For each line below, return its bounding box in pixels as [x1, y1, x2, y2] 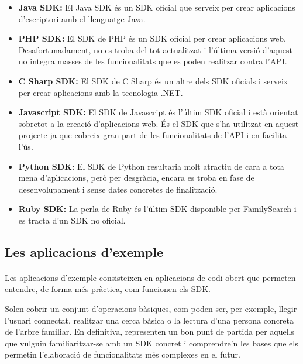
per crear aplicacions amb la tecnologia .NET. [18, 86, 183, 98]
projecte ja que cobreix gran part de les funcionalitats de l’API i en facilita [18, 129, 287, 141]
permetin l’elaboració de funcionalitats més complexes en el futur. [5, 348, 240, 360]
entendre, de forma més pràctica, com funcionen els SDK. [5, 283, 211, 295]
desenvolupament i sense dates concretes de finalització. [18, 183, 218, 195]
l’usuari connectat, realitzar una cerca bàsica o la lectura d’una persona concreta [5, 314, 294, 326]
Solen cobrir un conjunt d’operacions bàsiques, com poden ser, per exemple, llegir [5, 303, 297, 315]
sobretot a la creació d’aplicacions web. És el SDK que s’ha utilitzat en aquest [18, 117, 299, 129]
